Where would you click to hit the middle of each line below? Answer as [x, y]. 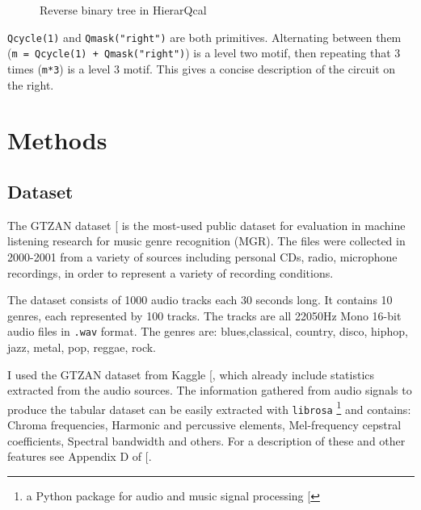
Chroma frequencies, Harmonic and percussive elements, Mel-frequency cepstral [204, 425]
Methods [57, 140]
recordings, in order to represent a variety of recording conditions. [171, 272]
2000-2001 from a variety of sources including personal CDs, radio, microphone [202, 256]
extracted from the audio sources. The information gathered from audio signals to [210, 390]
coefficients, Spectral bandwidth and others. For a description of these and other [206, 440]
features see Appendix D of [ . [80, 456]
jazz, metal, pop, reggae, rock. [82, 347]
